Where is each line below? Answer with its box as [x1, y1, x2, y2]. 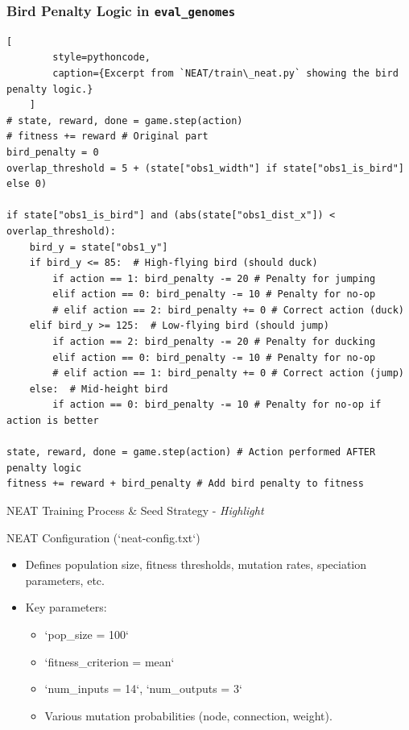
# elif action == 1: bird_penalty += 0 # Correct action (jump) [52, 367, 404, 380]
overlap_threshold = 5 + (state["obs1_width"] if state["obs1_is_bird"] [6, 162, 404, 174]
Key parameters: [25, 599, 107, 616]
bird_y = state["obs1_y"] [29, 241, 168, 253]
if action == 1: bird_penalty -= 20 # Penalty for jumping [52, 272, 376, 284]
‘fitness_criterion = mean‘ [44, 653, 175, 670]
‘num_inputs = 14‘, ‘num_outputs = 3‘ [44, 680, 242, 697]
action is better [6, 415, 99, 427]
